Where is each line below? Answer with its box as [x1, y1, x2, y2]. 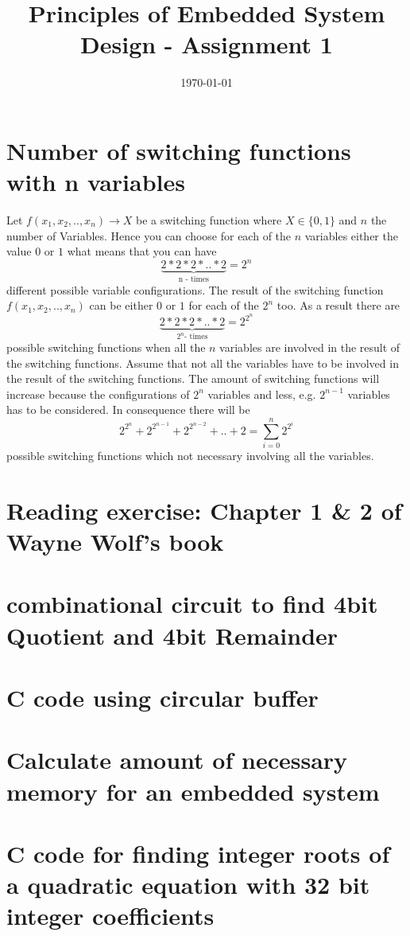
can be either [89, 297, 153, 314]
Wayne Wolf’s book [6, 525, 224, 558]
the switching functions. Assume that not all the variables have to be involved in [6, 354, 399, 371]
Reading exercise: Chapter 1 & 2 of [6, 493, 402, 526]
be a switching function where [136, 212, 282, 228]
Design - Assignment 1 [80, 28, 333, 60]
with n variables [6, 166, 185, 198]
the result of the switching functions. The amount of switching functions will [6, 370, 380, 387]
